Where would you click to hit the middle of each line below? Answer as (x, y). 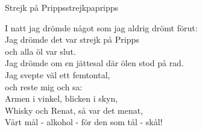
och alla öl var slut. (40, 51)
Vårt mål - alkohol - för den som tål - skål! (84, 122)
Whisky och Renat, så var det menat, (74, 110)
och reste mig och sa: (44, 86)
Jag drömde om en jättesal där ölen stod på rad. (94, 63)
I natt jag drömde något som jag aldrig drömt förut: (101, 27)
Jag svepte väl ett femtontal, (58, 74)
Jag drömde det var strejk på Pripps (72, 39)
